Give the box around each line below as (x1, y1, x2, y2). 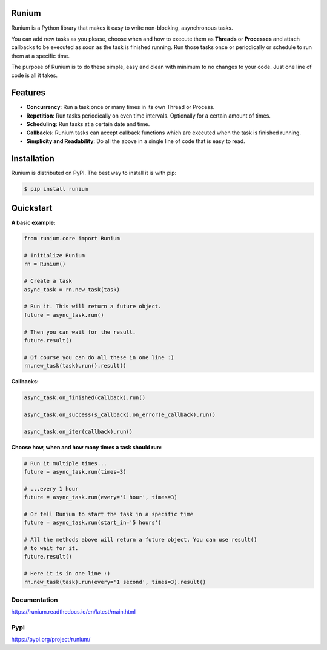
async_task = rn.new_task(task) (24, 286, 121, 293)
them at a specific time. (11, 52, 70, 59)
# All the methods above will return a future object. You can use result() (24, 536, 257, 543)
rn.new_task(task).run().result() (24, 362, 127, 370)
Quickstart (11, 203, 53, 213)
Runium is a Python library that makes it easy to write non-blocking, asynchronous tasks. (11, 24, 233, 32)
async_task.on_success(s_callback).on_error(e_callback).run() (24, 411, 216, 418)
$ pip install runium (24, 185, 88, 192)
